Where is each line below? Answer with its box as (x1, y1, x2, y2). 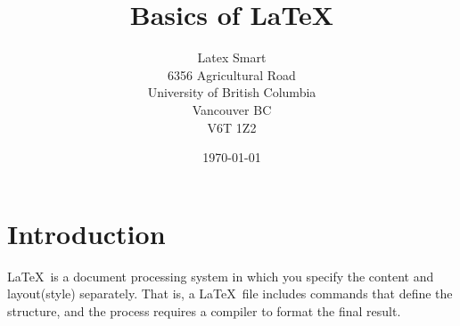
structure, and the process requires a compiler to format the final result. (7, 301, 401, 320)
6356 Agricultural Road (168, 65, 296, 84)
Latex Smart (197, 48, 267, 67)
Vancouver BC (192, 100, 272, 118)
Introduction (7, 215, 166, 251)
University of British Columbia (147, 83, 316, 102)
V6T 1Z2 (207, 118, 257, 136)
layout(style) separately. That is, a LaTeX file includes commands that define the (7, 284, 453, 303)
